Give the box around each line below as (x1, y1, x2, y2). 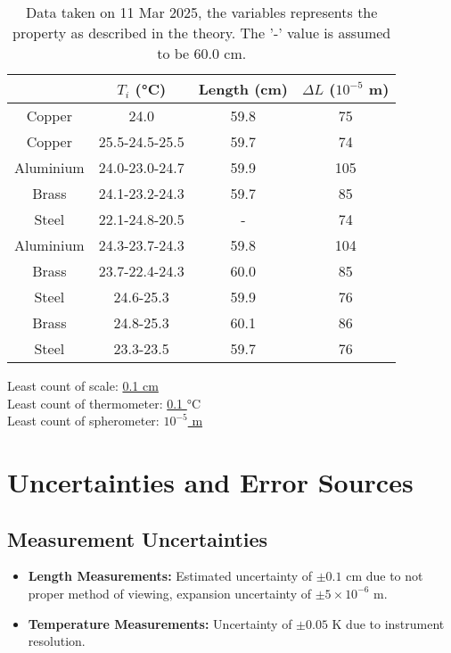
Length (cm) (198, 79, 288, 99)
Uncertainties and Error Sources (7, 463, 414, 500)
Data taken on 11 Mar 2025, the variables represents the (25, 2, 378, 22)
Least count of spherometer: (7, 411, 160, 430)
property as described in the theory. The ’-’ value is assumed (12, 22, 391, 43)
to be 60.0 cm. (157, 43, 247, 63)
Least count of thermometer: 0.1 (7, 393, 184, 412)
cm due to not (346, 566, 423, 585)
